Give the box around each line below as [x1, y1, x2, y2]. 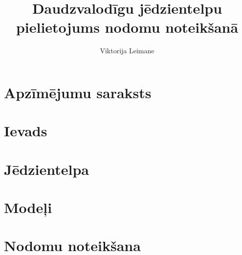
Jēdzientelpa [4, 159, 89, 179]
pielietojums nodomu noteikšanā [16, 17, 239, 37]
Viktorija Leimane [100, 45, 154, 56]
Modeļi [4, 197, 52, 217]
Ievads [4, 121, 47, 141]
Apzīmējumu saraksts [4, 82, 152, 102]
